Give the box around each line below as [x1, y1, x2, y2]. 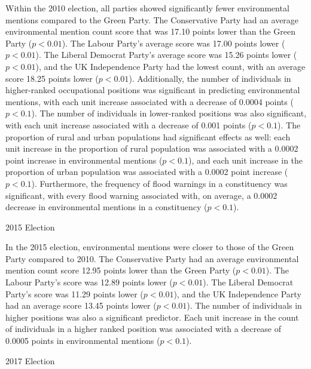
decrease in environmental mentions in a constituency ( [5, 201, 208, 213]
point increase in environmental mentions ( [5, 153, 163, 166]
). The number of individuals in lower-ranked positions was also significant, [31, 107, 307, 119]
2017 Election [5, 354, 55, 367]
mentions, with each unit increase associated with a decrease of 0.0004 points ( [5, 95, 294, 107]
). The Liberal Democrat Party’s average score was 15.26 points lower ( [35, 48, 297, 61]
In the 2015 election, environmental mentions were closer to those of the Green [5, 241, 294, 253]
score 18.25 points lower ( [5, 72, 99, 84]
